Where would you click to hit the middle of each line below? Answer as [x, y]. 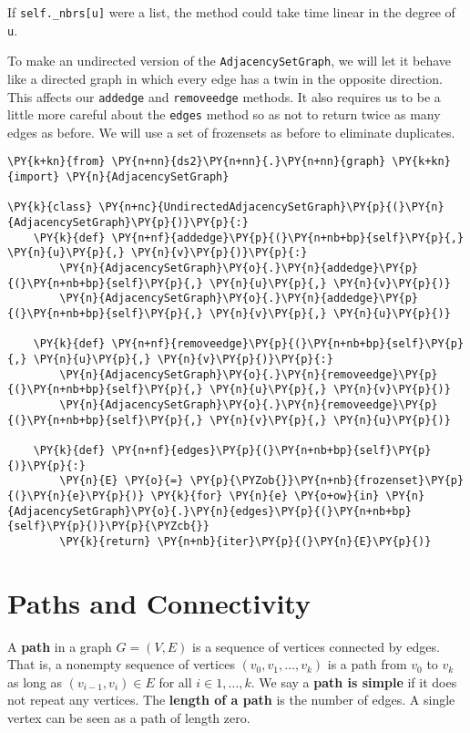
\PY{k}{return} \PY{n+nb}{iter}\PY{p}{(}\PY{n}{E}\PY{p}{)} [245, 541]
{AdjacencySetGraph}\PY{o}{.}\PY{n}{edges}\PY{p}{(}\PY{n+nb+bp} [209, 511]
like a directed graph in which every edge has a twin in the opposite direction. [225, 78]
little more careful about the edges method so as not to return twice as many [224, 114]
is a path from [367, 664]
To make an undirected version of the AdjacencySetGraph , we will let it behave [229, 61]
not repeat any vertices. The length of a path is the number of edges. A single [231, 700]
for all [175, 681]
